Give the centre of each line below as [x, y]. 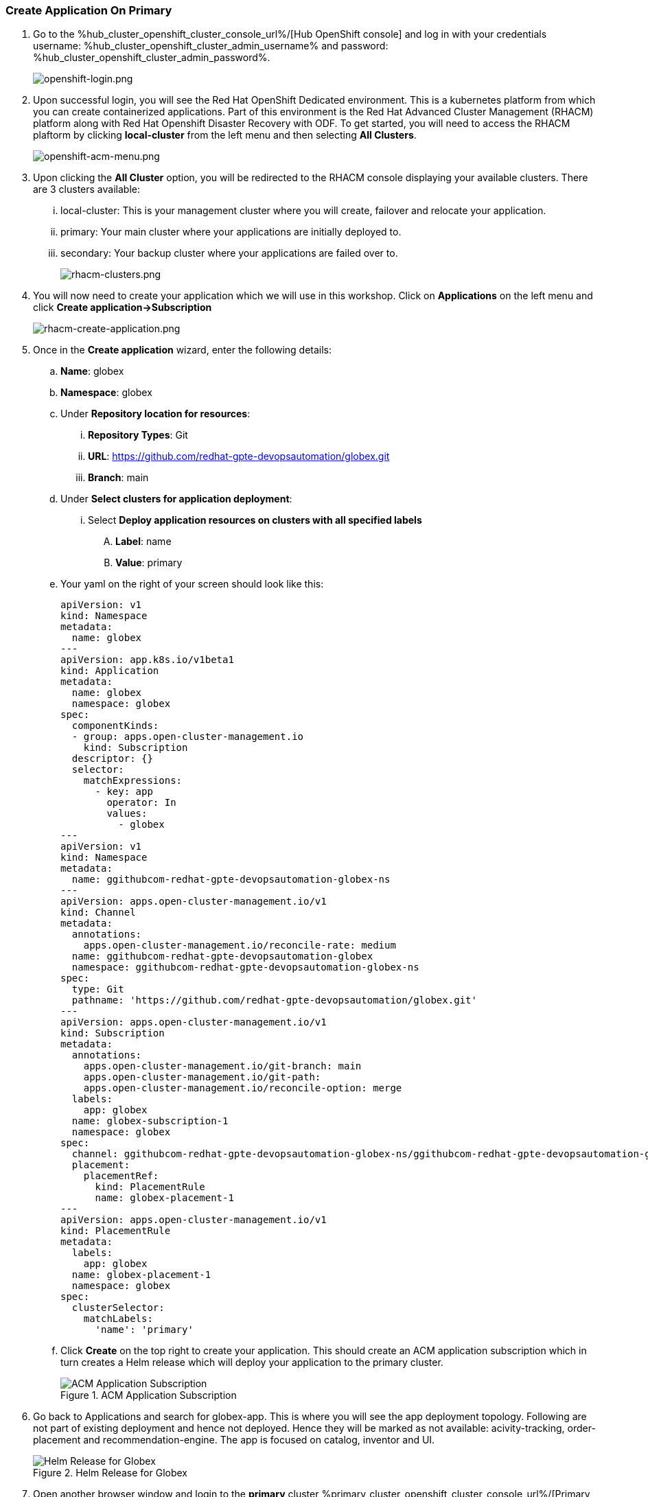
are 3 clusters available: [86, 189]
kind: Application [110, 671]
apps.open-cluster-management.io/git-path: [202, 1077]
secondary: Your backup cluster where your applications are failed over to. [229, 253]
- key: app [124, 792]
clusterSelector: [118, 1308]
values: [127, 814]
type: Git [98, 989]
